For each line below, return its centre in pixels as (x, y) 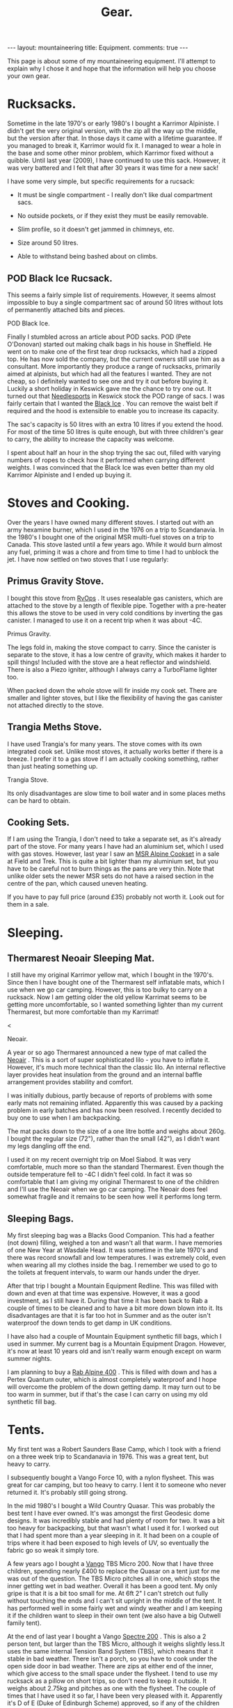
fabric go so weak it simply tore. (53, 1551)
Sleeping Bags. (41, 1218)
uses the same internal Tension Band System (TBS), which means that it (110, 1652)
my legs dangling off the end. (49, 1146)
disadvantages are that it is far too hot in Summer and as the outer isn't (109, 1316)
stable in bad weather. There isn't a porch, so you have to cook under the (112, 1659)
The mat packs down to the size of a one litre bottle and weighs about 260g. (116, 1131)
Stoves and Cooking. (69, 503)
